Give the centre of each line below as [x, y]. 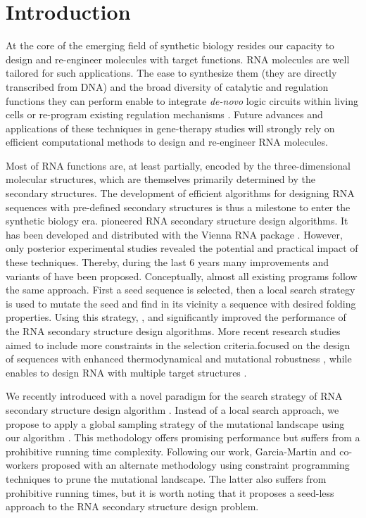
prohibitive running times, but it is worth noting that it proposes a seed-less [170, 492]
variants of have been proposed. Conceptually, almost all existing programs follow [182, 276]
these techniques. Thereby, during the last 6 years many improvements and [168, 262]
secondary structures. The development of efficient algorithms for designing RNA [180, 193]
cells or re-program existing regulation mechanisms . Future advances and [164, 114]
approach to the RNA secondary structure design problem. [132, 506]
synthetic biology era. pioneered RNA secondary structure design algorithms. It [177, 221]
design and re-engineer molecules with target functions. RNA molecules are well [178, 59]
